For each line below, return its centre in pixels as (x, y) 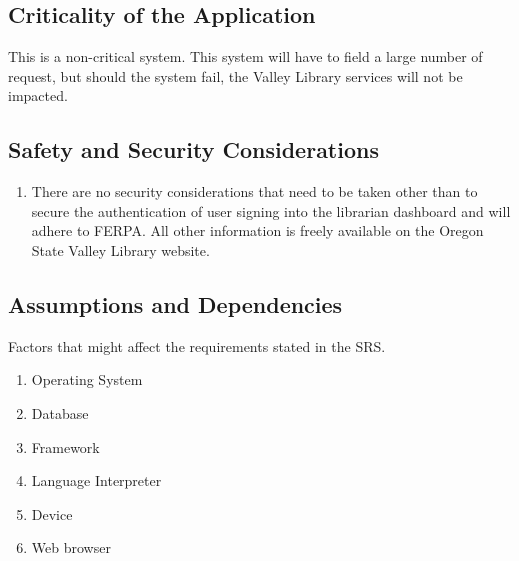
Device (52, 513)
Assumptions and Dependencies (175, 303)
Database (60, 412)
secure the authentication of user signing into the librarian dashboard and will (271, 210)
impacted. (38, 95)
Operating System (87, 379)
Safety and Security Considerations (193, 149)
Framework (65, 446)
